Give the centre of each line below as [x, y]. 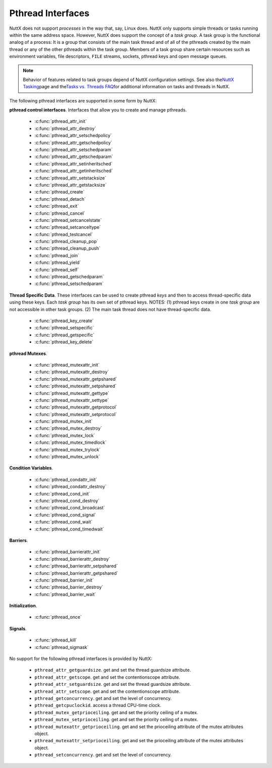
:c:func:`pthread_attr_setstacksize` [71, 178]
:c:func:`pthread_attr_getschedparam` [74, 157]
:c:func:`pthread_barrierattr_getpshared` [76, 573]
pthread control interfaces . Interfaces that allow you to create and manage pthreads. [98, 110]
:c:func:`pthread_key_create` [64, 321]
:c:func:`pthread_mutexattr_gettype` [72, 393]
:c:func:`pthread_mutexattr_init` [67, 365]
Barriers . [19, 540]
